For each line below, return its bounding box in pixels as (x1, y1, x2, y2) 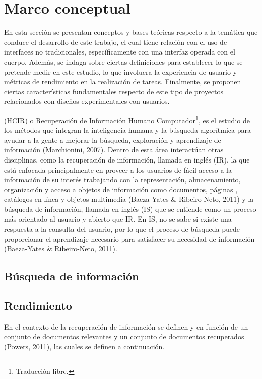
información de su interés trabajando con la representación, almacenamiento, (4, 174, 241, 185)
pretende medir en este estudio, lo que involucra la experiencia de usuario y (4, 66, 237, 77)
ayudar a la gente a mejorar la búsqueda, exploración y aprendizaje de (4, 134, 221, 145)
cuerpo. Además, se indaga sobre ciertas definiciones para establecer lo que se (4, 56, 243, 67)
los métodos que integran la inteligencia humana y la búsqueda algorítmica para (4, 125, 251, 135)
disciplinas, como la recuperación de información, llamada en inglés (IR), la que (4, 154, 250, 165)
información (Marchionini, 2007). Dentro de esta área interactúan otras (4, 144, 224, 155)
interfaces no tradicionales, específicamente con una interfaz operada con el (4, 46, 235, 57)
